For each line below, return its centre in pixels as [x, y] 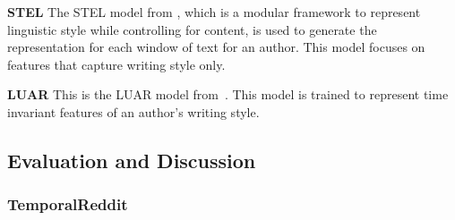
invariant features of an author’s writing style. [133, 111]
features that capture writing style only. [116, 64]
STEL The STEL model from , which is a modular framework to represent [214, 12]
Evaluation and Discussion [132, 160]
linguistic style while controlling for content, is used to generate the [192, 29]
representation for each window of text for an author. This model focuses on [216, 47]
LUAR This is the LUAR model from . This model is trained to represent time [228, 94]
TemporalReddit [68, 204]
